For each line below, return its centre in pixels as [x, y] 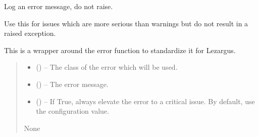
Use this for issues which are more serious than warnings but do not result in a [126, 23]
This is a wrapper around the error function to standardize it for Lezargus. [120, 50]
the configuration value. [72, 111]
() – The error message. [72, 84]
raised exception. [30, 33]
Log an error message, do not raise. [59, 6]
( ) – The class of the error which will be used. [107, 67]
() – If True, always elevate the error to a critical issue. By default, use [145, 101]
